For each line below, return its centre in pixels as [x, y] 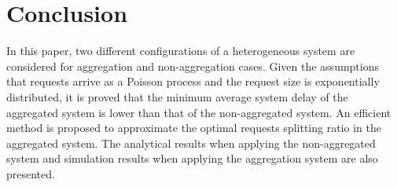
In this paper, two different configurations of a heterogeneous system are [181, 51]
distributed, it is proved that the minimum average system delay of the [177, 96]
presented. [31, 173]
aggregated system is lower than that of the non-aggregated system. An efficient [199, 112]
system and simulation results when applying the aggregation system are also [192, 158]
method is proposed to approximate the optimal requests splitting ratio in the [194, 128]
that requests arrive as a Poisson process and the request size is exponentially [193, 81]
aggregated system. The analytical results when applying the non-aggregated [191, 143]
